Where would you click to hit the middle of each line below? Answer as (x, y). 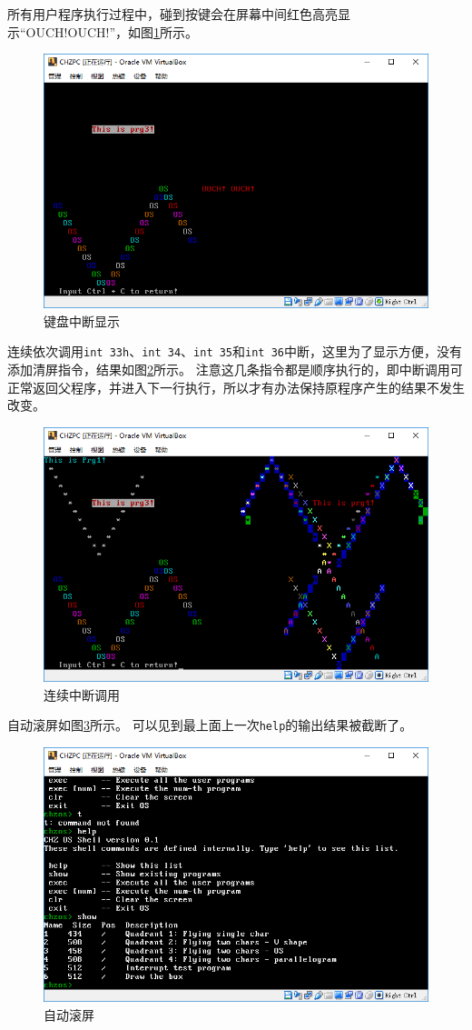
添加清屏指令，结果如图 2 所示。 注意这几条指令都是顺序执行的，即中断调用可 (235, 370)
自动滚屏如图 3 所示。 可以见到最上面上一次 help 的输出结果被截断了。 (210, 725)
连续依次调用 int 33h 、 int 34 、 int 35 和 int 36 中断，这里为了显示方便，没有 (235, 351)
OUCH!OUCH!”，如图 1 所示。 (112, 31)
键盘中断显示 (82, 320)
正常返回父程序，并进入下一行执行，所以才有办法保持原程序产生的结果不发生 (236, 387)
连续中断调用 (82, 694)
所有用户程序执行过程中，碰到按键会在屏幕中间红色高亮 (172, 14)
